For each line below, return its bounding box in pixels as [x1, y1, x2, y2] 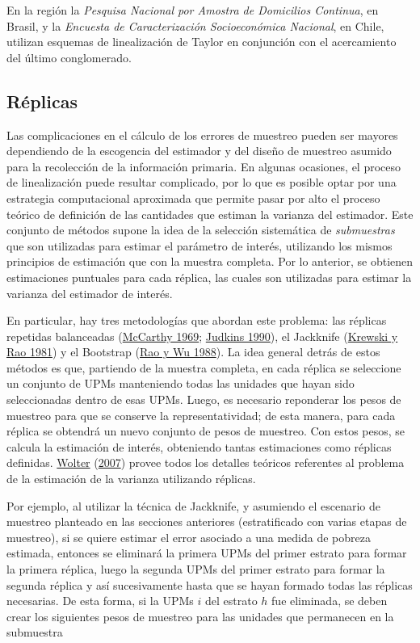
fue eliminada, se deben [271, 592, 388, 609]
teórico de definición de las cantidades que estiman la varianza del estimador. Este [6, 205, 414, 222]
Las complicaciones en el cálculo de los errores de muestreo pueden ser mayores [6, 126, 398, 143]
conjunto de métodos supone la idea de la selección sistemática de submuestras [6, 221, 395, 238]
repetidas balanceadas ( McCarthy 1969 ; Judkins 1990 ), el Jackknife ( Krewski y [6, 327, 398, 344]
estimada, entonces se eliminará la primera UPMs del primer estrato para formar [6, 544, 407, 561]
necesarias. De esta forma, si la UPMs [6, 592, 194, 609]
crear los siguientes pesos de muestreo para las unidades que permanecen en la [6, 607, 394, 624]
